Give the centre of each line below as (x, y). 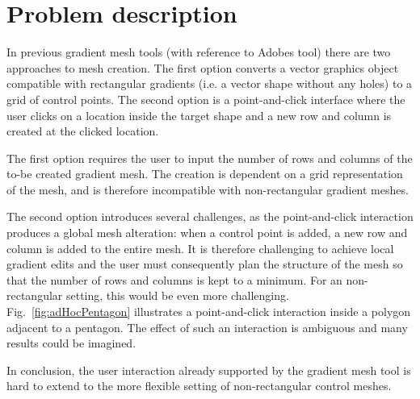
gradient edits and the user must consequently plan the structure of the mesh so (205, 264)
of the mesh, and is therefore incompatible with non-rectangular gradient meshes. (208, 189)
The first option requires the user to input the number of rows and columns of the (210, 158)
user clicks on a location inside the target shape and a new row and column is (199, 115)
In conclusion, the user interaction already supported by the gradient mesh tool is (209, 370)
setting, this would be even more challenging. (177, 295)
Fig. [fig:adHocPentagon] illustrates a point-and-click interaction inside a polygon (209, 312)
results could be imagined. (71, 343)
